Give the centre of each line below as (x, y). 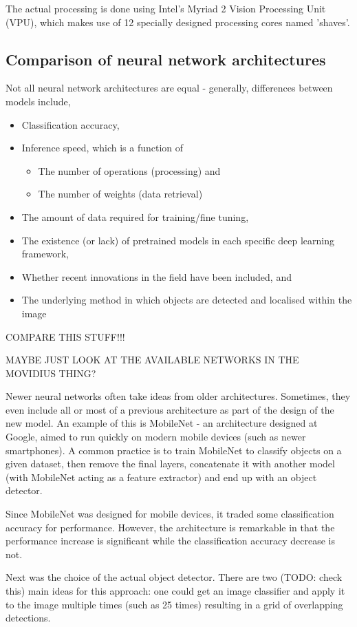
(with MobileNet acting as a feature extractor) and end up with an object (161, 477)
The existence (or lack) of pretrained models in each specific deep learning (178, 240)
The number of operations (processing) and (129, 170)
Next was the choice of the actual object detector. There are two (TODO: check (174, 577)
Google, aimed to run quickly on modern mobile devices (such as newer (156, 437)
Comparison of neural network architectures (166, 59)
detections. (28, 618)
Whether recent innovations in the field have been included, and (156, 276)
